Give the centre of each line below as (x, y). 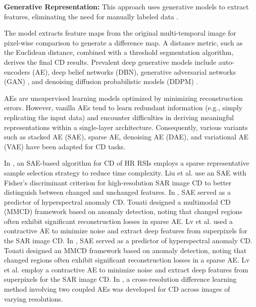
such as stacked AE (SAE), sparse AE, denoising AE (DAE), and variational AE (126, 137)
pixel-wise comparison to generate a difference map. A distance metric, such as (123, 42)
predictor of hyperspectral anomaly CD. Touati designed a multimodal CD (117, 201)
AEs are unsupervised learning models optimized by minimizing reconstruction (124, 98)
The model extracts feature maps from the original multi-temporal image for (120, 33)
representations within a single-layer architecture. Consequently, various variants (126, 127)
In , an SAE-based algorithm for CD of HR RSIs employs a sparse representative (127, 163)
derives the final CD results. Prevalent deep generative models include (110, 62)
